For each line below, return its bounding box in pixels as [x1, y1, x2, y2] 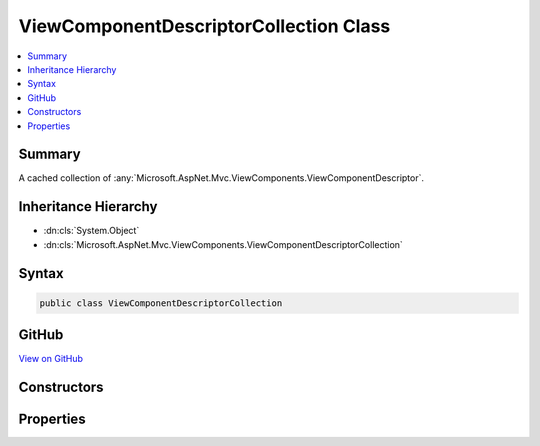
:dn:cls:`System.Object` [43, 225, 140, 237]
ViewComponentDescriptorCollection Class [18, 15, 391, 37]
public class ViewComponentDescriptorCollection [39, 297, 283, 309]
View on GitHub [18, 353, 84, 365]
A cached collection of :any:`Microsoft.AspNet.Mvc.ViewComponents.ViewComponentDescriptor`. [18, 172, 425, 184]
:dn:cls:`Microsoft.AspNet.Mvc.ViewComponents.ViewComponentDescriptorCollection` [43, 238, 404, 250]
